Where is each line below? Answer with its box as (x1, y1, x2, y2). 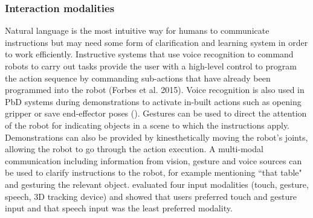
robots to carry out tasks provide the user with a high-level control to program (5, 60, 297, 72)
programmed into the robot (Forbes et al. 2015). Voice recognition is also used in (5, 83, 305, 96)
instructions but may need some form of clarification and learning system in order (5, 36, 308, 48)
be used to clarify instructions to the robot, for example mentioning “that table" (5, 166, 302, 179)
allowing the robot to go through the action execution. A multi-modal (5, 143, 263, 155)
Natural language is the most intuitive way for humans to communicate (5, 24, 269, 37)
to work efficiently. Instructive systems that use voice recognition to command (5, 48, 294, 60)
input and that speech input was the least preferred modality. (5, 202, 233, 214)
